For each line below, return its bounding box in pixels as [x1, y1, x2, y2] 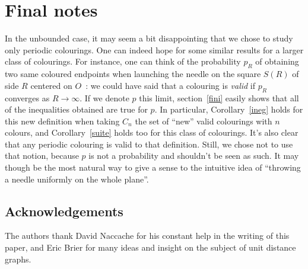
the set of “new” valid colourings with [135, 114, 272, 127]
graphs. [5, 252, 31, 265]
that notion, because [5, 149, 79, 162]
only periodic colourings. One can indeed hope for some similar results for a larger [5, 43, 304, 56]
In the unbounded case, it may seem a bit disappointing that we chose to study [5, 32, 293, 44]
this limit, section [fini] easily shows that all [139, 91, 299, 104]
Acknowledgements [5, 201, 123, 220]
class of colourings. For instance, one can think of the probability [5, 55, 241, 68]
